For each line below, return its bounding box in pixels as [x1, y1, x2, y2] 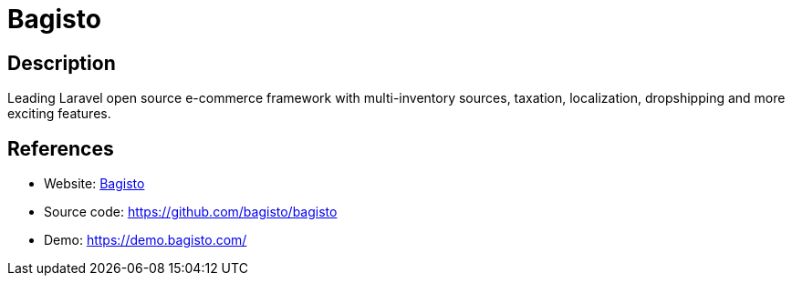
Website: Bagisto [44, 176, 145, 192]
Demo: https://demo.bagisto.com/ [44, 232, 247, 248]
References [7, 136, 114, 160]
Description [7, 51, 116, 75]
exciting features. [7, 106, 111, 122]
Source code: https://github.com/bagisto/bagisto [44, 204, 338, 220]
